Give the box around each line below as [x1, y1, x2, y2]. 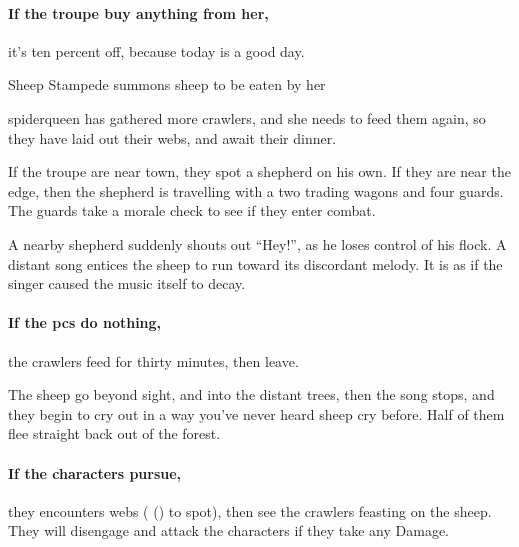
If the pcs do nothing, [8, 312, 162, 333]
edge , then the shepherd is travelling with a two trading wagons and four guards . [8, 180, 504, 201]
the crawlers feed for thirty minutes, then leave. [8, 350, 299, 371]
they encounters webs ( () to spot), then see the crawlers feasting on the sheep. [8, 500, 492, 521]
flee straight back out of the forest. [8, 423, 221, 444]
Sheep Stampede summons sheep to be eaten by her [8, 74, 326, 95]
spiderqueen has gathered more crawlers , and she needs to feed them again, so [8, 107, 486, 128]
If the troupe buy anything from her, [8, 2, 269, 23]
